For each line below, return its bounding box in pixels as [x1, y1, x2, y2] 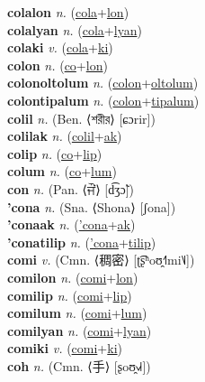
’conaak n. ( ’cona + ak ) [7, 215, 136, 234]
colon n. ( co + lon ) [7, 55, 108, 74]
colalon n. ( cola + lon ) [7, 3, 129, 21]
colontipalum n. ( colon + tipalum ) [7, 90, 200, 109]
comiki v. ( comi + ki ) [7, 339, 123, 358]
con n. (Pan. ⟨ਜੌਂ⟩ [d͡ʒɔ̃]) [7, 179, 134, 198]
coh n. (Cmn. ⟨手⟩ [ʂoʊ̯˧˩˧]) [7, 356, 151, 375]
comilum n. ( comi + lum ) [7, 303, 147, 322]
